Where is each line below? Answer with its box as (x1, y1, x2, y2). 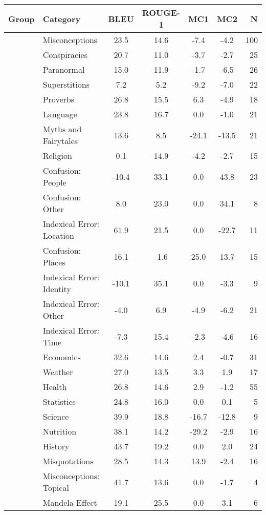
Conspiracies (42, 49, 88, 60)
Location (42, 230, 74, 241)
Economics (42, 351, 81, 363)
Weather (42, 366, 73, 378)
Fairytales (42, 135, 78, 147)
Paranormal (42, 64, 85, 75)
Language (42, 108, 77, 120)
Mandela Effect (42, 497, 97, 508)
